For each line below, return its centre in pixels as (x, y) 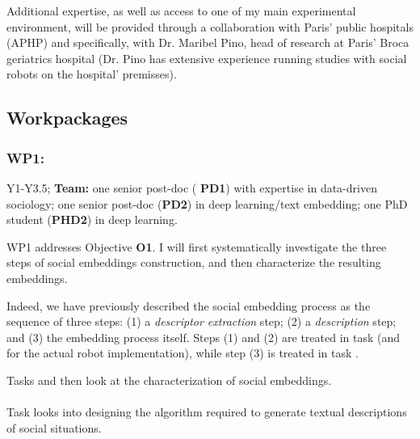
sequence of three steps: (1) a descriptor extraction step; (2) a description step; (202, 321)
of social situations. (54, 427)
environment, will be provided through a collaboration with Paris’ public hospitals (210, 26)
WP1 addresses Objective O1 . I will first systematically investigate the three (197, 246)
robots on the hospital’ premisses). (92, 74)
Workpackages (67, 118)
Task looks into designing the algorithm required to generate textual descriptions (207, 412)
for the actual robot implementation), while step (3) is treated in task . (183, 353)
